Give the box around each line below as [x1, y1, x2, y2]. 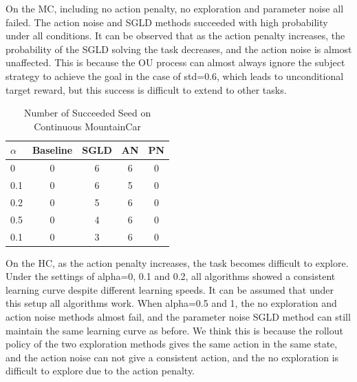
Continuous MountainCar [34, 119, 141, 133]
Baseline [32, 143, 73, 157]
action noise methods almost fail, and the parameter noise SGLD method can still [6, 310, 351, 324]
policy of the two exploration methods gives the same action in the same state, [6, 336, 338, 351]
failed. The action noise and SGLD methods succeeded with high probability [6, 14, 328, 29]
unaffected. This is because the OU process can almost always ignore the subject [6, 55, 345, 70]
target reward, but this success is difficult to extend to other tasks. [6, 82, 287, 97]
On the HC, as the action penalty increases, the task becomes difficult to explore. [6, 255, 349, 270]
